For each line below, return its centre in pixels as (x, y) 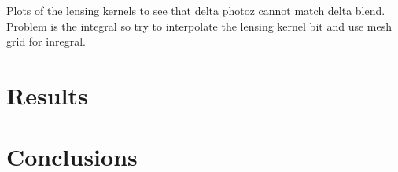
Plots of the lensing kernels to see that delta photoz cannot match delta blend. (196, 10)
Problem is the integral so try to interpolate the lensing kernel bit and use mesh (199, 26)
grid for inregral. (46, 41)
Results (47, 95)
